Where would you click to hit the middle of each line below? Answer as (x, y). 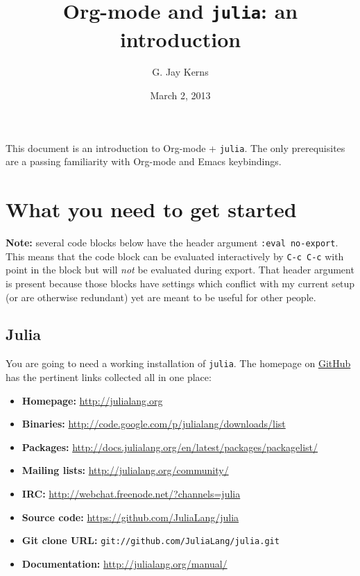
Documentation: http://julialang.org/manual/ (125, 563)
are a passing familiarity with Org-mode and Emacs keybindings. (144, 161)
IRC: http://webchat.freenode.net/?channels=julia (131, 493)
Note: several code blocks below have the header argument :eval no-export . (172, 242)
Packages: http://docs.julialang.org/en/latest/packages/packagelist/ (170, 447)
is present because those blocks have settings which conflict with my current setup (180, 283)
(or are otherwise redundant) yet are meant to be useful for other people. (161, 297)
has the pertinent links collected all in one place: (109, 376)
